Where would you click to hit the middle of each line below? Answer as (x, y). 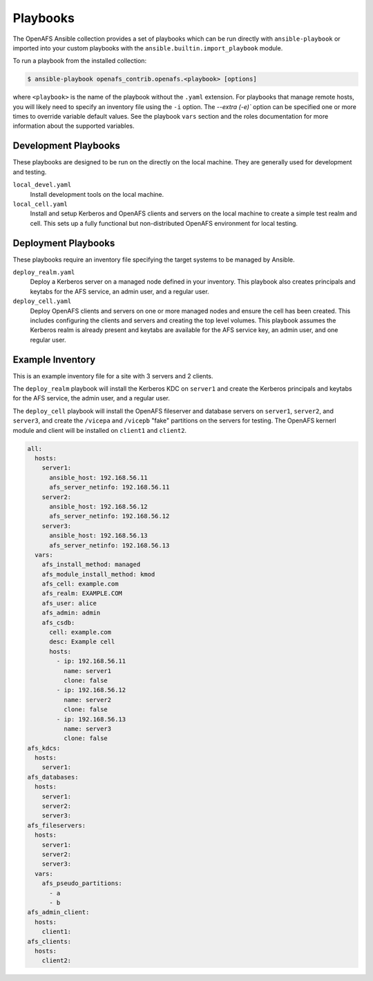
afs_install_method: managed (91, 565)
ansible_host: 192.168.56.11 (98, 477)
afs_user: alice (69, 603)
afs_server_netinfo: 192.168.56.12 (109, 516)
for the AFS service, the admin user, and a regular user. (92, 398)
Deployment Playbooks (64, 243)
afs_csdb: (58, 622)
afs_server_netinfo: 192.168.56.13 (109, 545)
